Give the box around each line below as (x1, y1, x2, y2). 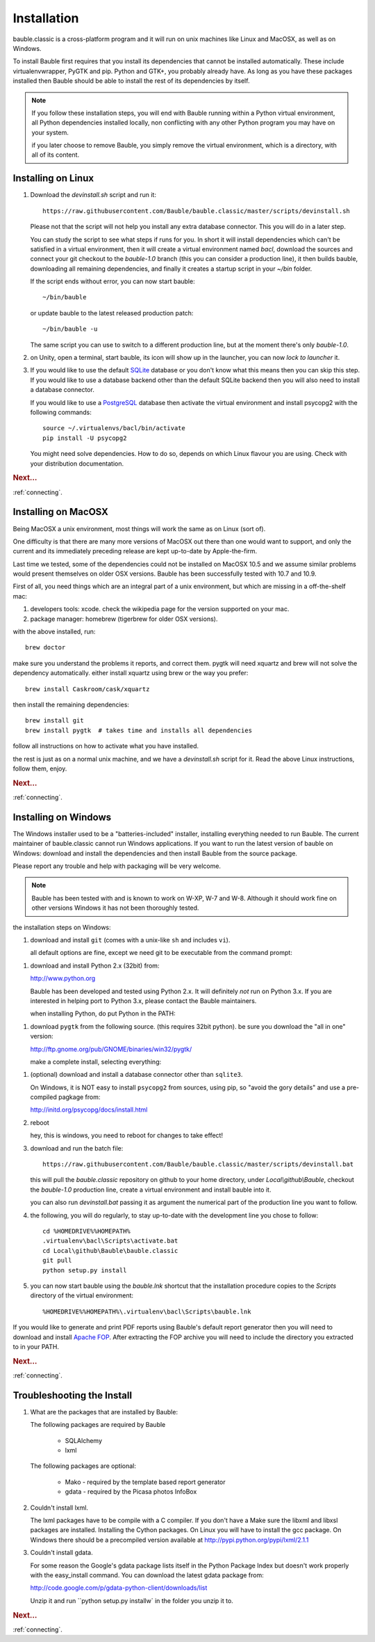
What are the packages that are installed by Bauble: (30, 1407, 178, 1416)
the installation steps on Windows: (12, 923, 111, 931)
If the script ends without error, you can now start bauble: (30, 277, 195, 285)
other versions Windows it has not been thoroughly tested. (31, 903, 199, 912)
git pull (42, 1256, 72, 1265)
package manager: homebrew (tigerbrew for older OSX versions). (30, 615, 218, 623)
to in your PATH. (12, 1342, 59, 1350)
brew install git (25, 717, 84, 725)
